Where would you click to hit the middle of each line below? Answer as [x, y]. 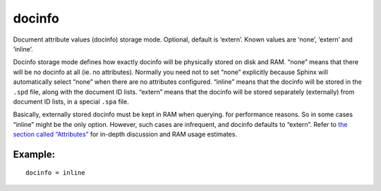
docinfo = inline [55, 173]
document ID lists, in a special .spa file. [71, 101]
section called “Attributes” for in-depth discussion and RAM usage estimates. [125, 135]
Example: [34, 154]
